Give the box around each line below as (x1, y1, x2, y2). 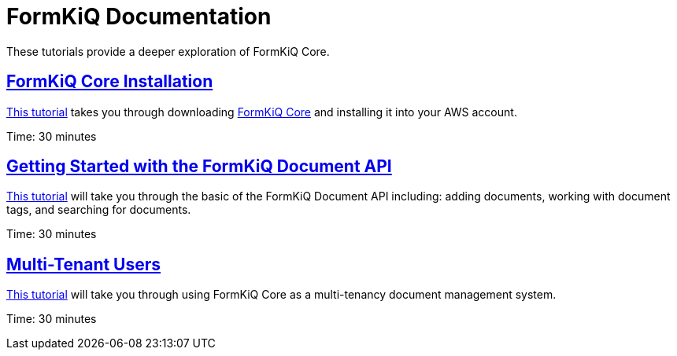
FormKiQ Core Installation (6, 72, 213, 92)
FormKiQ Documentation (6, 3, 272, 30)
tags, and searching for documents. (6, 203, 191, 217)
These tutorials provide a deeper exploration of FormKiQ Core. (6, 44, 330, 58)
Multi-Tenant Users (6, 254, 161, 274)
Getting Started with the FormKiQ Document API (6, 156, 392, 177)
